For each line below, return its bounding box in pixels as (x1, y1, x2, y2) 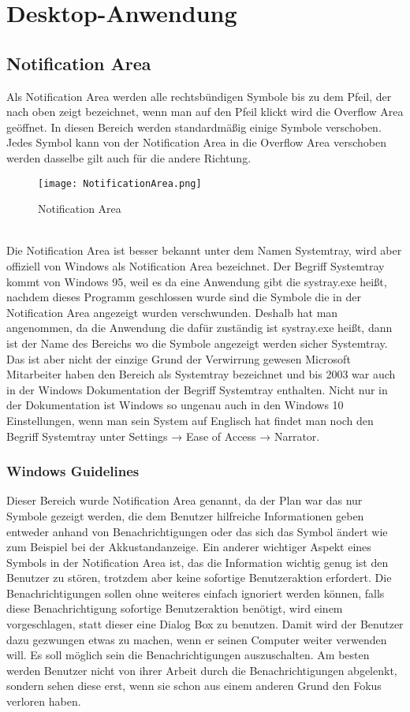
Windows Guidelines (6, 461, 140, 481)
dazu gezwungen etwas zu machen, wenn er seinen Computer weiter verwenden (6, 631, 387, 647)
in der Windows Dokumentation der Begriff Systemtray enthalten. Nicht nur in (6, 381, 388, 397)
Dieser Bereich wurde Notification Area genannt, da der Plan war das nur (6, 492, 363, 509)
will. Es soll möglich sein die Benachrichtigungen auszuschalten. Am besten (6, 647, 370, 663)
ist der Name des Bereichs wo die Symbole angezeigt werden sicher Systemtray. (6, 334, 388, 351)
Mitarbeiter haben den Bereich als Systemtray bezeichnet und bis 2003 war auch (6, 366, 396, 382)
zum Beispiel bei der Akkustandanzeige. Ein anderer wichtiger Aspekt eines (6, 539, 371, 555)
